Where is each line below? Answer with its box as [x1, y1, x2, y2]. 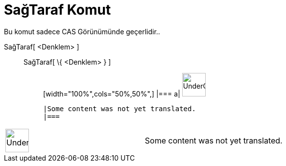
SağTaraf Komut [4, 1, 111, 18]
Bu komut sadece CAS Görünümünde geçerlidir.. [4, 27, 160, 36]
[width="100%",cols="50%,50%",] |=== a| [43, 89, 180, 98]
